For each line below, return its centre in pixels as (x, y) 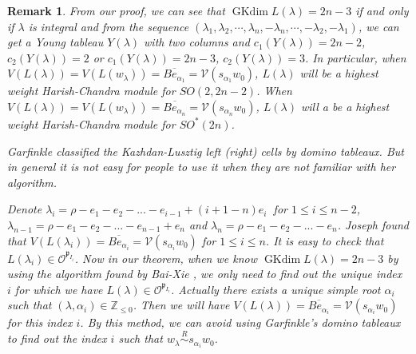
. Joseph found (373, 224)
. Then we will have (181, 305)
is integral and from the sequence (109, 26)
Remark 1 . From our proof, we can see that (116, 10)
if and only (382, 10)
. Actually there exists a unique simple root (276, 289)
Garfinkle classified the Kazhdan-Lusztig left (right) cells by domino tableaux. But (206, 151)
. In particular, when (355, 57)
